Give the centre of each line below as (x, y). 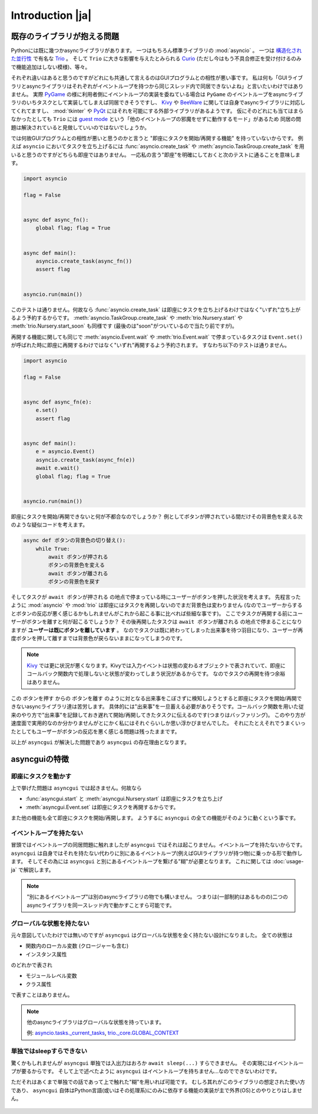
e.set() (47, 410)
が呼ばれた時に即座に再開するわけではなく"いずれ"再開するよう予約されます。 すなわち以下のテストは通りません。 (150, 345)
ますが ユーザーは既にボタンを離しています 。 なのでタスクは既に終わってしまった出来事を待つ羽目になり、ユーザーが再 (157, 630)
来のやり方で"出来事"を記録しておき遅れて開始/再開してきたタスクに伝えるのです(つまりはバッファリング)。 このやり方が (158, 715)
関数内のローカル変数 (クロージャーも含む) (77, 946)
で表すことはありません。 (42, 995)
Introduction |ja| (51, 15)
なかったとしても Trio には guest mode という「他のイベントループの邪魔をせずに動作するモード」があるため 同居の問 (156, 119)
